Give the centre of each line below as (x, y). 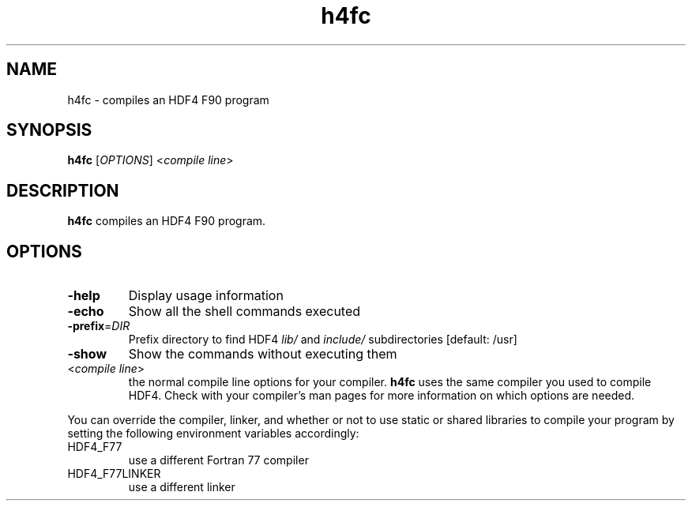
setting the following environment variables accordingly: (213, 434)
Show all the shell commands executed (244, 312)
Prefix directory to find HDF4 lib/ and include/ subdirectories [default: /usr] (323, 340)
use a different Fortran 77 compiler (218, 460)
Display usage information (206, 296)
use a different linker (182, 487)
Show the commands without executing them (263, 354)
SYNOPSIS (49, 130)
